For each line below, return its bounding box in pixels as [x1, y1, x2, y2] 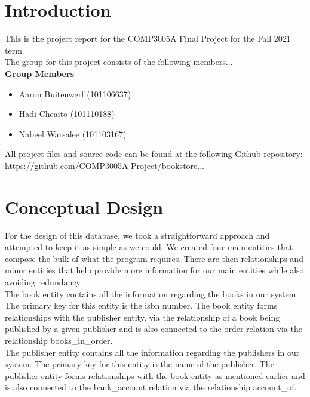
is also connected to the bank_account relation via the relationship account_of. [5, 381, 297, 393]
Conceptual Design [5, 194, 164, 218]
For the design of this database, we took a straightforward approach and [5, 229, 270, 241]
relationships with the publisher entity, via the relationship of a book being [5, 310, 280, 323]
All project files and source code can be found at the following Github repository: [5, 147, 303, 160]
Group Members [5, 67, 74, 79]
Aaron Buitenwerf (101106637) [19, 87, 131, 100]
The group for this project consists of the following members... [5, 56, 233, 68]
